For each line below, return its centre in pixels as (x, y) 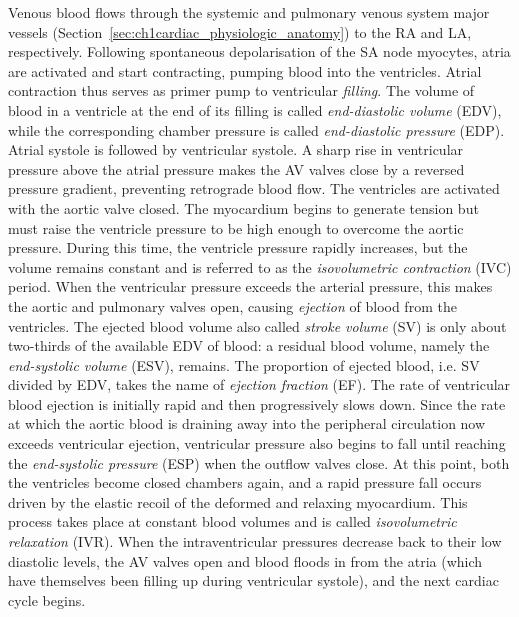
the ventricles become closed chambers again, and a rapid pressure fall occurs (245, 482)
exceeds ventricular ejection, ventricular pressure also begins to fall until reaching (257, 443)
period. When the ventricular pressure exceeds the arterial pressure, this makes (250, 286)
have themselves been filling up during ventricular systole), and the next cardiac (253, 580)
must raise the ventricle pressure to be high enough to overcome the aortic (236, 227)
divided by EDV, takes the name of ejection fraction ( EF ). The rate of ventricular (259, 384)
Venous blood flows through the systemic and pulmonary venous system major (249, 12)
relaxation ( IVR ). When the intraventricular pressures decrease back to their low (255, 541)
